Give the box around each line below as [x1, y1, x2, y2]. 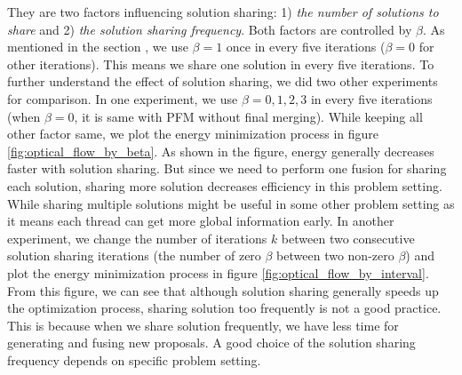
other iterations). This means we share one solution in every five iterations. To [7, 54, 434, 73]
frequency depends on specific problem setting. [7, 350, 261, 369]
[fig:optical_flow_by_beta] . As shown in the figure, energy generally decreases [7, 141, 434, 160]
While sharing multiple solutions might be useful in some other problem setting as [7, 194, 455, 212]
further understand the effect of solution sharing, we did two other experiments [7, 72, 438, 91]
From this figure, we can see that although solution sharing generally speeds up [7, 281, 439, 299]
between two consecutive [281, 228, 415, 247]
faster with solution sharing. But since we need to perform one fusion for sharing [7, 159, 447, 178]
